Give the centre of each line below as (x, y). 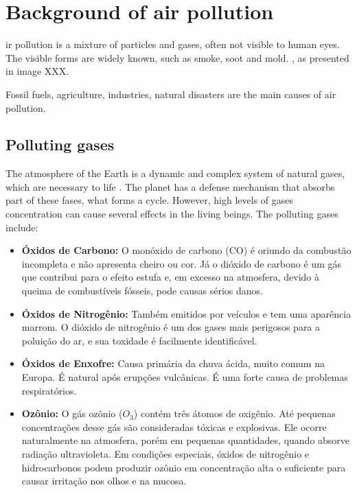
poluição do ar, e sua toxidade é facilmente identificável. (139, 340)
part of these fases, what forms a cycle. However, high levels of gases (150, 200)
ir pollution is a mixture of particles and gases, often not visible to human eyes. (173, 44)
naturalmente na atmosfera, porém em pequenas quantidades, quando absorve (186, 440)
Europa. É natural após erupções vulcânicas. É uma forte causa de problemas (185, 377)
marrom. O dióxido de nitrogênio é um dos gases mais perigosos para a (171, 327)
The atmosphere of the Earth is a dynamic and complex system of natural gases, (175, 173)
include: (22, 227)
